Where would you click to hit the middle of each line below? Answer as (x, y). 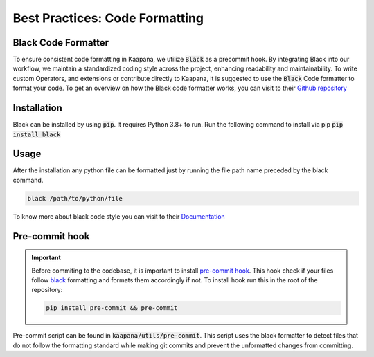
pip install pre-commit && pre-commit (112, 308)
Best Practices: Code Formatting (108, 18)
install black (37, 134)
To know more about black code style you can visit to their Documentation (119, 216)
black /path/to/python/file (75, 198)
